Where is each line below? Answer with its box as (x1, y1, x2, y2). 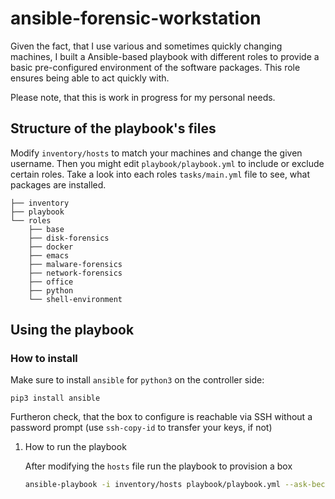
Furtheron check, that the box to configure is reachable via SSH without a (10, 411, 313, 423)
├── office (28, 277, 74, 287)
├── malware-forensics (28, 259, 123, 269)
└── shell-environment (28, 294, 123, 304)
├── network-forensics (28, 268, 123, 278)
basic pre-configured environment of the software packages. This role (10, 61, 301, 73)
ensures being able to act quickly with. (10, 72, 170, 84)
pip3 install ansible (10, 393, 101, 404)
